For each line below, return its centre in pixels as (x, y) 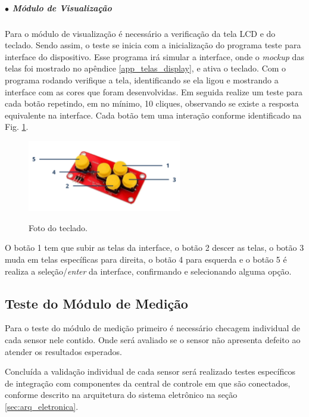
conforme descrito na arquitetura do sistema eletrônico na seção (121, 395)
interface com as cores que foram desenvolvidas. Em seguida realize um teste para (154, 91)
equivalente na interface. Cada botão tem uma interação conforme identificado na (153, 115)
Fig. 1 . (17, 127)
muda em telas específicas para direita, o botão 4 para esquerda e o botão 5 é (146, 259)
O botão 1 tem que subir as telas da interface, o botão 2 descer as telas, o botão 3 (154, 248)
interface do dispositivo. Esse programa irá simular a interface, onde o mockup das (154, 56)
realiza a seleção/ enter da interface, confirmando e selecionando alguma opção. (148, 271)
